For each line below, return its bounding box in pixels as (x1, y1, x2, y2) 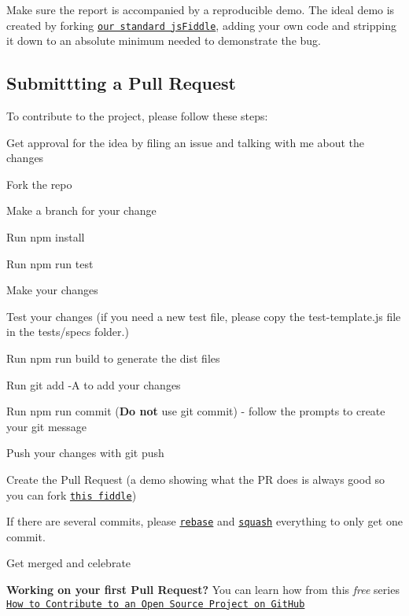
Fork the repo (6, 175, 72, 192)
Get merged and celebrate (6, 555, 131, 571)
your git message (6, 418, 87, 434)
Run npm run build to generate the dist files (6, 349, 220, 366)
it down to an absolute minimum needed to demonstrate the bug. (6, 32, 321, 49)
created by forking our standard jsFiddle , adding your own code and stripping (6, 17, 396, 33)
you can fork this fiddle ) (6, 486, 137, 503)
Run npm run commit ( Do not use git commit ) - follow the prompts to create (6, 403, 385, 419)
